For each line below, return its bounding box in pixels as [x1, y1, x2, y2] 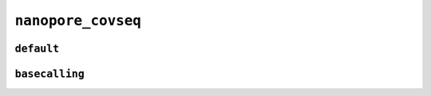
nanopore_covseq [14, 12, 141, 29]
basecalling [14, 67, 85, 80]
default [14, 42, 60, 55]
